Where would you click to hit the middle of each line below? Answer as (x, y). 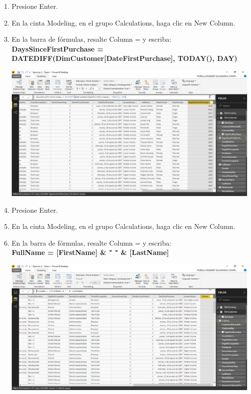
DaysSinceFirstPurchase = (57, 48)
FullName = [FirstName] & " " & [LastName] (90, 252)
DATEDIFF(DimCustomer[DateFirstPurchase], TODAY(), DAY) (125, 58)
